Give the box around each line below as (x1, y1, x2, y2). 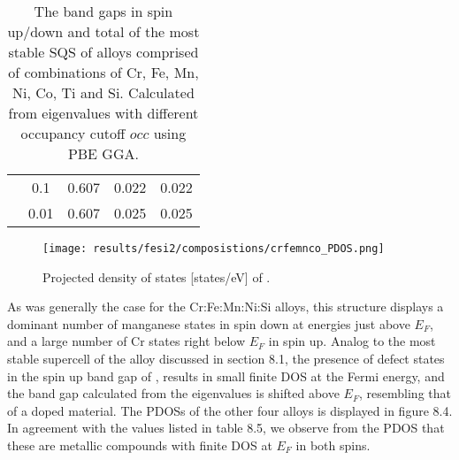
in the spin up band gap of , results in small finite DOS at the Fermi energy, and (7, 366, 445, 385)
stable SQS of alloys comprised (8, 42, 199, 62)
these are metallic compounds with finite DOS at (7, 436, 272, 454)
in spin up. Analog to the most (268, 332, 436, 350)
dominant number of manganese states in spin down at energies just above (7, 314, 410, 333)
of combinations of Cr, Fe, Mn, (8, 62, 199, 82)
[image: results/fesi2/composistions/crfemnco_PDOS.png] (42, 242, 385, 255)
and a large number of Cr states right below (7, 332, 246, 350)
